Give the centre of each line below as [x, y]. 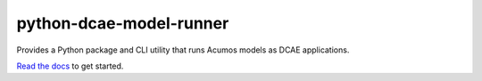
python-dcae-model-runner [123, 23]
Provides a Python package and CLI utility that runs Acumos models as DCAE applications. [183, 50]
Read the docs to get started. [70, 66]
